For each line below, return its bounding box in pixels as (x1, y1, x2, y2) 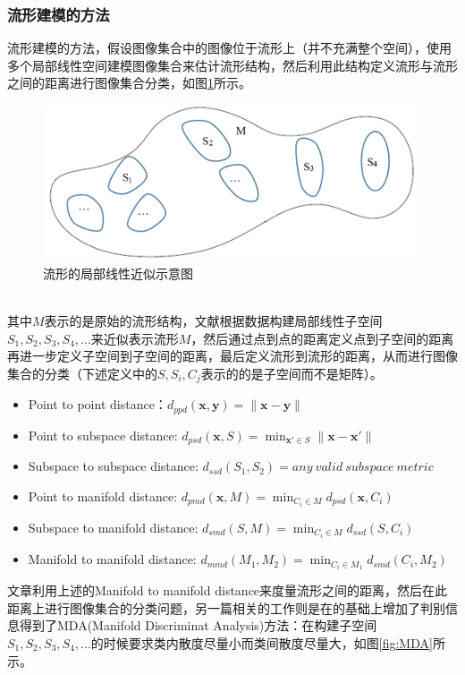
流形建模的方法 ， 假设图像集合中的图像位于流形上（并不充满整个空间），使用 (7, 38, 452, 57)
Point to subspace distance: (28, 425, 178, 444)
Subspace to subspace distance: (28, 457, 199, 475)
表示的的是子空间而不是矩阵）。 (200, 363, 383, 382)
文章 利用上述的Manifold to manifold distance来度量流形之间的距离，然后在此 (7, 581, 448, 600)
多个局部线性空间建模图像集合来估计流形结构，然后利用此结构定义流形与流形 (7, 56, 458, 74)
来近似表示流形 (90, 329, 179, 347)
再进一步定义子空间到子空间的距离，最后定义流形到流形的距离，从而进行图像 (7, 346, 458, 365)
